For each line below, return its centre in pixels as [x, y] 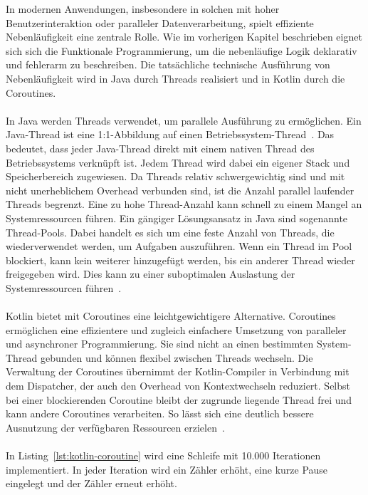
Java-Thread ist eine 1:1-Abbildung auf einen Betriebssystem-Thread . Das [170, 134]
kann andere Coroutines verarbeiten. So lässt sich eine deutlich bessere [160, 413]
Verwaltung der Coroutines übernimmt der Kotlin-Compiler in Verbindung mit [178, 371]
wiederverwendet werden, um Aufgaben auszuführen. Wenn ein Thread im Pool [179, 246]
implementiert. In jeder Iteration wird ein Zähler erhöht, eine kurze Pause [167, 469]
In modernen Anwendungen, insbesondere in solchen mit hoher [143, 9]
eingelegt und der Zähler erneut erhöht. [91, 483]
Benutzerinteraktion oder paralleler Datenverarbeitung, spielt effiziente [160, 22]
